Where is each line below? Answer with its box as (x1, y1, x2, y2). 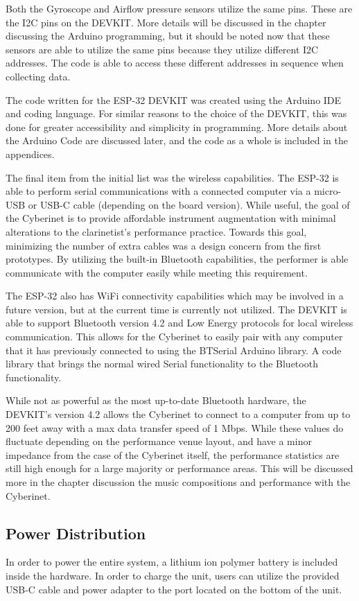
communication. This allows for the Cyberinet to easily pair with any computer (6, 329, 343, 344)
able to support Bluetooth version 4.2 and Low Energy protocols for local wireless (6, 315, 353, 330)
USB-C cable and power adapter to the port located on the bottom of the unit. (6, 582, 342, 596)
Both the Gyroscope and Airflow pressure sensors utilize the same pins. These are (6, 1, 353, 15)
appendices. (6, 146, 55, 161)
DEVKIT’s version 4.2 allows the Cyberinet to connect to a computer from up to (6, 407, 351, 421)
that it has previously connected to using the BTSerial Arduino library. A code (6, 342, 342, 357)
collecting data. (6, 69, 71, 83)
